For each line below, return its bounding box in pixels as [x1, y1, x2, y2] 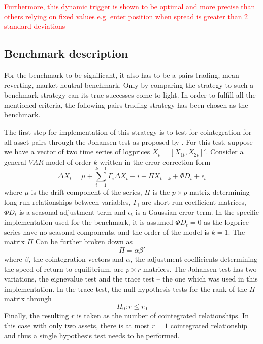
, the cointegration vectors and [28, 254, 124, 264]
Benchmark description [4, 46, 128, 61]
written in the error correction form [100, 156, 211, 167]
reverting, [4, 79, 34, 90]
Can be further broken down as [35, 236, 133, 247]
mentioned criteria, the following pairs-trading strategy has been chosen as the [4, 99, 248, 110]
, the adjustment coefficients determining [130, 254, 258, 264]
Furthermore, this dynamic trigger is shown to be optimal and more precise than [4, 1, 255, 11]
